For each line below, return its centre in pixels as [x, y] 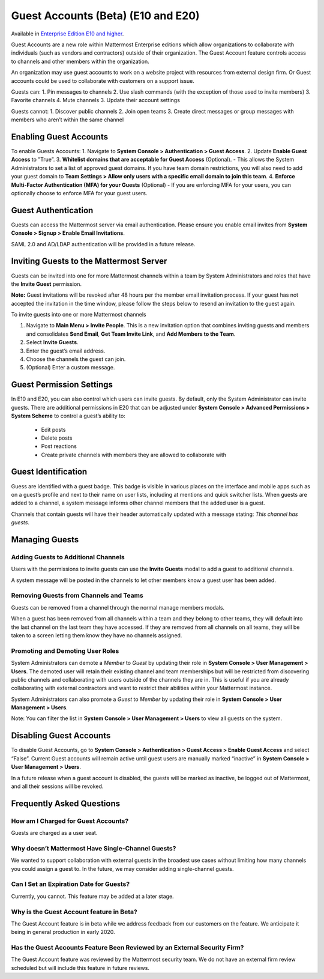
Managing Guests [45, 540]
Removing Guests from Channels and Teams [77, 596]
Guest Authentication [52, 210]
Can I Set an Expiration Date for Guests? [70, 884]
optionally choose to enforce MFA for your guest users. [79, 193]
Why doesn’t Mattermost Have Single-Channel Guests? [94, 848]
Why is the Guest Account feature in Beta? [74, 912]
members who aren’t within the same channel [67, 120]
